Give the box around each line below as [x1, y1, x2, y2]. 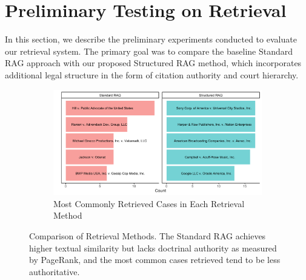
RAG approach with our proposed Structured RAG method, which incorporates [5, 56, 302, 69]
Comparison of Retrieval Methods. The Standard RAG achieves [29, 229, 266, 242]
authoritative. [29, 265, 80, 278]
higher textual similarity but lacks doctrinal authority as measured [29, 241, 277, 254]
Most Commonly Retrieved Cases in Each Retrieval [53, 197, 245, 210]
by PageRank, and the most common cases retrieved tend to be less [29, 253, 281, 266]
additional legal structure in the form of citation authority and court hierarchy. [5, 68, 299, 81]
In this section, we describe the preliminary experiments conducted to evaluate [5, 33, 297, 46]
